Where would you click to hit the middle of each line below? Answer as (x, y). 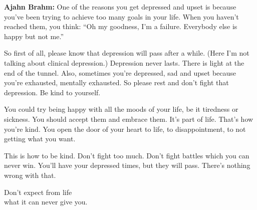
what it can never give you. (46, 202)
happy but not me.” (34, 36)
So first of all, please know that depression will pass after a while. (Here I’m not (127, 53)
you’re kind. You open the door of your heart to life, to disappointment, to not (125, 129)
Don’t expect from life (38, 192)
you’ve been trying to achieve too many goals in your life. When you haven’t (121, 16)
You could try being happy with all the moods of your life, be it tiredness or (121, 109)
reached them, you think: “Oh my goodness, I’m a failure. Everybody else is (121, 26)
